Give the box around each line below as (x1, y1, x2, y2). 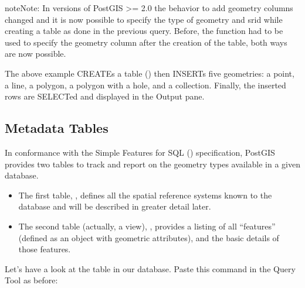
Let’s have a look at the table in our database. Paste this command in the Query (5, 262, 296, 275)
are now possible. (5, 47, 66, 60)
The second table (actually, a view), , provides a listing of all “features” (18, 220, 276, 232)
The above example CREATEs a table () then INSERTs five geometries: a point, (5, 67, 294, 79)
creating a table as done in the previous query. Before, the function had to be (5, 25, 283, 37)
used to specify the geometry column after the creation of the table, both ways (5, 36, 287, 48)
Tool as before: (5, 274, 58, 286)
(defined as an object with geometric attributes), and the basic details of (18, 231, 279, 244)
